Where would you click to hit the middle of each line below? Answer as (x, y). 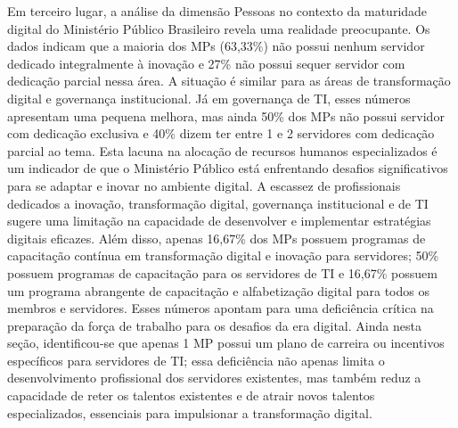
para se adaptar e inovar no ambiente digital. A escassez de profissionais (204, 185)
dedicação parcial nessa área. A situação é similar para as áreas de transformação (229, 81)
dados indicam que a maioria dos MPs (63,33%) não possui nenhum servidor (216, 46)
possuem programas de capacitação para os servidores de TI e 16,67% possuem (222, 272)
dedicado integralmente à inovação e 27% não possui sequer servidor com (206, 63)
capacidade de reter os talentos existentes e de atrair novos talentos (191, 395)
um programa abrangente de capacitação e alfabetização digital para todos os (218, 290)
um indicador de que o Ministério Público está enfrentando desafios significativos (228, 168)
